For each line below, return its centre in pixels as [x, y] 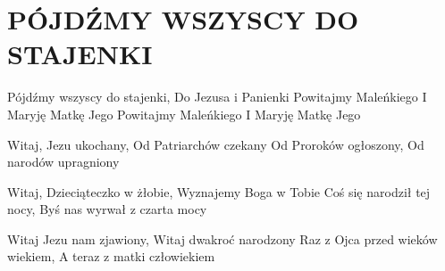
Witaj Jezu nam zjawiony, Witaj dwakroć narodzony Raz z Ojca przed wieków [222, 238]
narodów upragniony [63, 162]
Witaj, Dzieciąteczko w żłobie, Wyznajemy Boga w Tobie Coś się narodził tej [219, 191]
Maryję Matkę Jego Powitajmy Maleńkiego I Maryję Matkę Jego [184, 114]
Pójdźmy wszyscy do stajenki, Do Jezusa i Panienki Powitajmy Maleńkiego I [217, 97]
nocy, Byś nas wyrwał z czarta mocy [107, 209]
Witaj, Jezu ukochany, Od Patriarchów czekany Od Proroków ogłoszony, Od [216, 144]
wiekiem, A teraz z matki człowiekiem [111, 256]
